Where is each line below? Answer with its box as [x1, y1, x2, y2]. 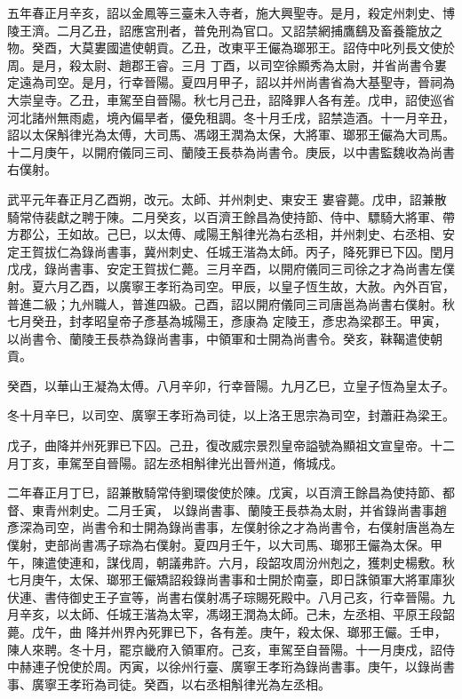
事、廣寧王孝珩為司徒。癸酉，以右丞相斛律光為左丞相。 [7, 674, 331, 693]
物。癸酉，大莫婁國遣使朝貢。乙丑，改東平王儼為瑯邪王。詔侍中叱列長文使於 [7, 38, 455, 57]
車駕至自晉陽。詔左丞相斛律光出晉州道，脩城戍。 [56, 453, 343, 472]
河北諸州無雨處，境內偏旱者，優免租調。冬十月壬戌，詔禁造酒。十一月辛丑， [7, 107, 455, 126]
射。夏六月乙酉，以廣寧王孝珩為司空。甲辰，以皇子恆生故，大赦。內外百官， [7, 276, 455, 295]
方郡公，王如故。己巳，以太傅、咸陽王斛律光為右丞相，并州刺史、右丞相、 [7, 225, 442, 243]
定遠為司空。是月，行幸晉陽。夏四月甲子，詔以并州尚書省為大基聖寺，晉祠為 [7, 73, 455, 91]
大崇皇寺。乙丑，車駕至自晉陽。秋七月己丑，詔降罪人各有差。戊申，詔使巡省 [7, 90, 455, 108]
